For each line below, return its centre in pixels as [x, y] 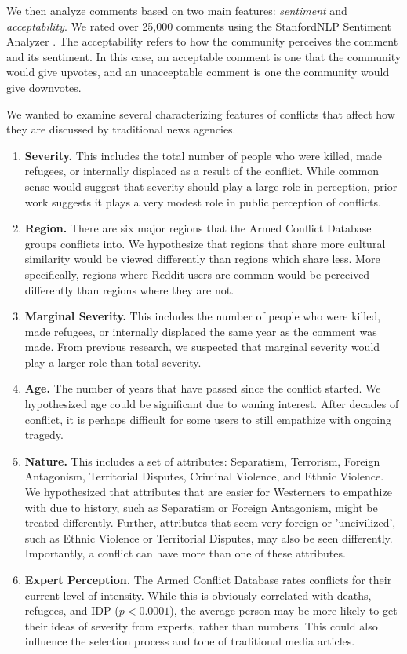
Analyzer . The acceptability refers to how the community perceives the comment [202, 41]
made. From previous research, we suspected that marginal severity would [202, 347]
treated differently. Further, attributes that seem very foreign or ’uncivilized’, [210, 522]
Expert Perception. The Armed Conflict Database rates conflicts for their [208, 579]
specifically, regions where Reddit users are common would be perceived [197, 274]
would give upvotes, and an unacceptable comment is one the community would [198, 72]
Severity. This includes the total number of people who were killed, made [203, 155]
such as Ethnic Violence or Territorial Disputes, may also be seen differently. [209, 537]
